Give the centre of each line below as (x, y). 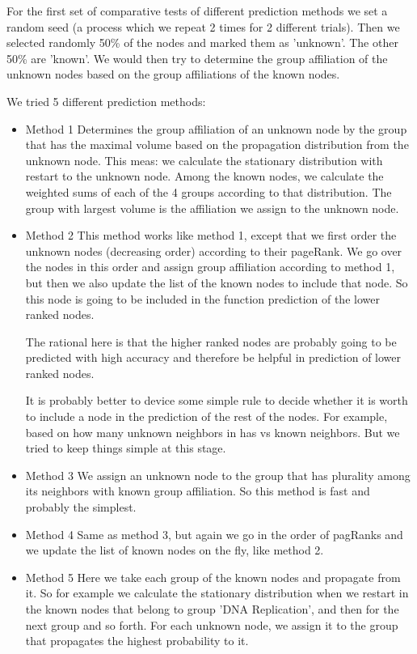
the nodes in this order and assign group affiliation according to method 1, (210, 267)
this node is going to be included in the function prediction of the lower (202, 298)
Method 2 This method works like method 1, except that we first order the (211, 235)
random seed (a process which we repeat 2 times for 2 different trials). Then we (203, 26)
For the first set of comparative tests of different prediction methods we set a (197, 11)
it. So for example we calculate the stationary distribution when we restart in (217, 593)
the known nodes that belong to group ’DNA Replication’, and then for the (212, 609)
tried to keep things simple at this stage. (126, 448)
